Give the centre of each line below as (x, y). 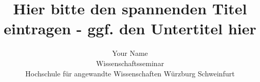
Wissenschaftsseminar (130, 63)
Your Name (130, 53)
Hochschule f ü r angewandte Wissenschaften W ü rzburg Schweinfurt (130, 73)
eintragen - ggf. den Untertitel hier (130, 28)
